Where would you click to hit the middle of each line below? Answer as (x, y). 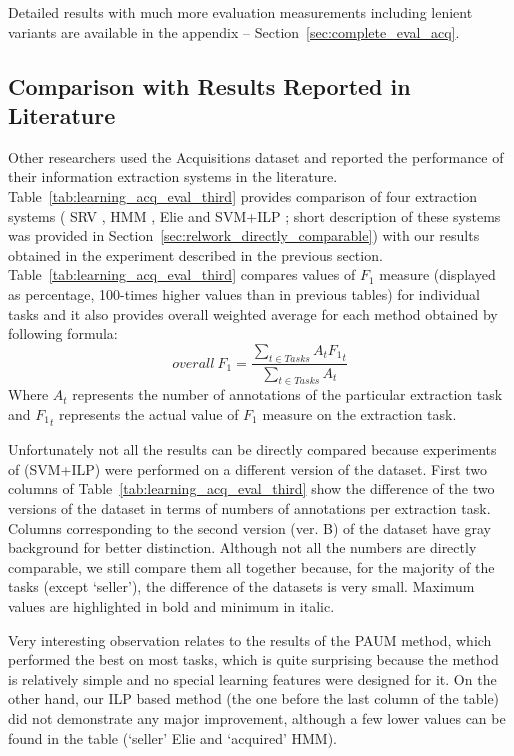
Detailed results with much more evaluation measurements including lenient (240, 12)
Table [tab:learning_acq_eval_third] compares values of (182, 274)
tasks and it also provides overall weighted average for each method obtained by (253, 313)
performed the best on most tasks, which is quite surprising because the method (253, 659)
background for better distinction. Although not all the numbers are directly (242, 547)
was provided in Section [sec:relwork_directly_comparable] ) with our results (244, 235)
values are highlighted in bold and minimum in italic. (171, 605)
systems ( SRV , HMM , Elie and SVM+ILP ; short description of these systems (254, 215)
